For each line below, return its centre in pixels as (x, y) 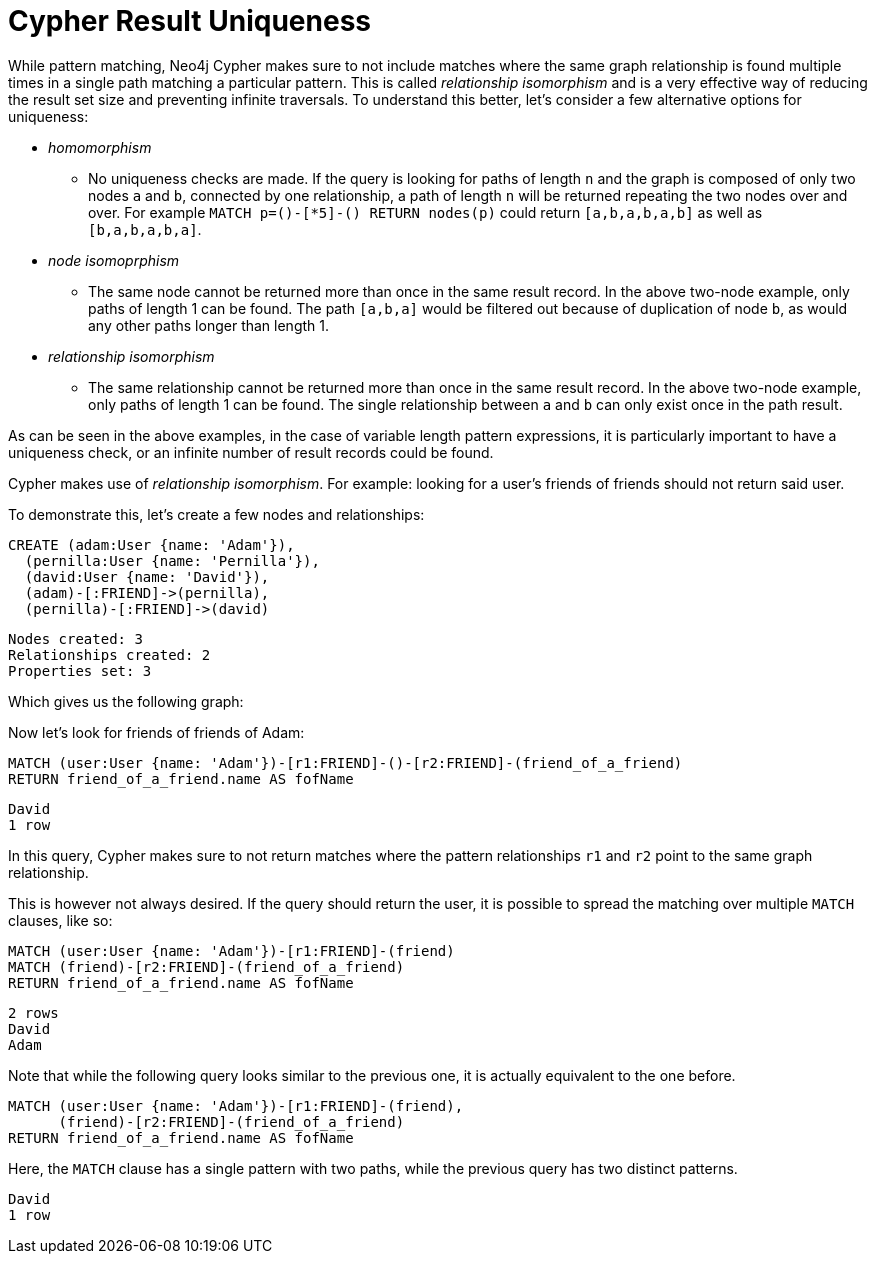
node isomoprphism (114, 260)
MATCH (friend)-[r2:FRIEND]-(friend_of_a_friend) (206, 966)
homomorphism (100, 147)
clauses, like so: (60, 920)
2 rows (33, 1012)
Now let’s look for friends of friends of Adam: (156, 732)
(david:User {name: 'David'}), (147, 576)
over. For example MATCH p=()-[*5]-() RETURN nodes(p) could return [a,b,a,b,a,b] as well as (425, 212)
